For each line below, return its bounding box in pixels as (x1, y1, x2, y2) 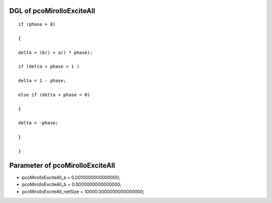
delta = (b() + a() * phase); (18, 49, 93, 55)
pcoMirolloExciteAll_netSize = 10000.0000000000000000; (22, 188, 145, 194)
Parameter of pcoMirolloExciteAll (9, 161, 115, 170)
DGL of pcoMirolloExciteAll (9, 7, 95, 15)
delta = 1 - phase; (18, 78, 66, 84)
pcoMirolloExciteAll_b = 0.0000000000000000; (22, 181, 122, 187)
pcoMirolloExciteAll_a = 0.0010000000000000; (22, 174, 120, 180)
